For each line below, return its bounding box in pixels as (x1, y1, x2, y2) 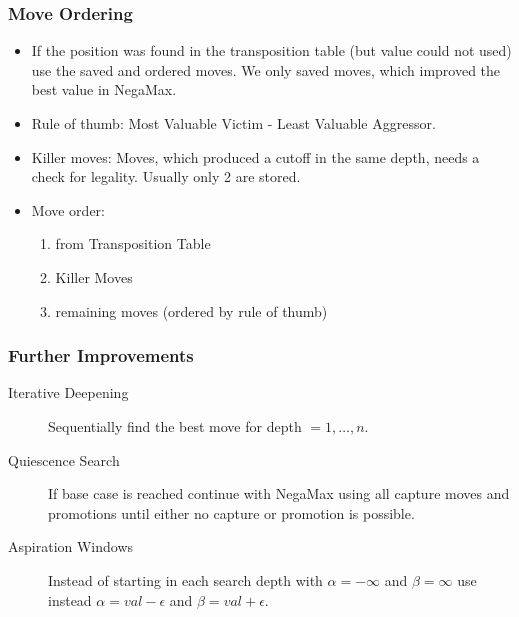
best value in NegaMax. (31, 79, 177, 100)
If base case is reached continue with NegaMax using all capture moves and (48, 483, 510, 504)
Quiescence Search (8, 449, 120, 470)
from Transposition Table (55, 233, 211, 254)
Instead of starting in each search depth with (48, 569, 323, 590)
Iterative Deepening (8, 382, 129, 403)
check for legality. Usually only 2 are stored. (31, 166, 301, 187)
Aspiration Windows (8, 536, 134, 557)
